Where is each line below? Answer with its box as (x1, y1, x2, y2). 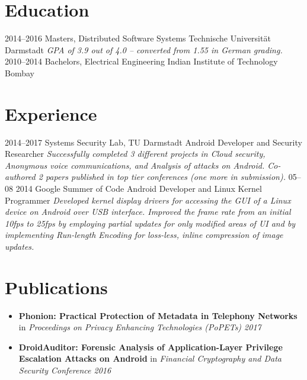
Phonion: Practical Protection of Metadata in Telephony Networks (18, 309, 298, 321)
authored (5, 170, 36, 183)
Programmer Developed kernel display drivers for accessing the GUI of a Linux (5, 194, 291, 206)
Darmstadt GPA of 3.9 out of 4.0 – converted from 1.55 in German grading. (5, 43, 283, 56)
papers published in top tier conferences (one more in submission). (45, 170, 286, 183)
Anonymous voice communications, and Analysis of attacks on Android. (5, 159, 265, 171)
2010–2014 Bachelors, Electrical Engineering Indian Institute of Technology (5, 55, 278, 67)
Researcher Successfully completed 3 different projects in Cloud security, (5, 147, 266, 160)
